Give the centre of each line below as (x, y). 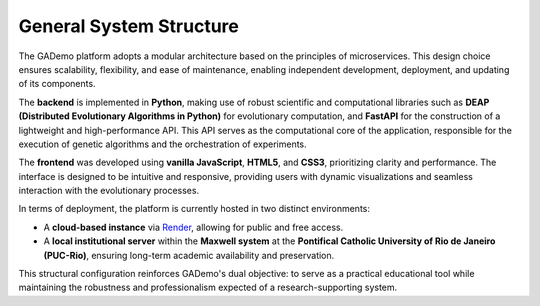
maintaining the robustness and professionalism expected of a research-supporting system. (208, 287)
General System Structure (128, 26)
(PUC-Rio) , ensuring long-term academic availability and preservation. (189, 255)
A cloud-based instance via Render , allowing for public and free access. (193, 227)
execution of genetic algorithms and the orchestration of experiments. (162, 144)
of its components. (57, 84)
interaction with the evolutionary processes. (109, 191)
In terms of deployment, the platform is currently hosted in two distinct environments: (194, 209)
